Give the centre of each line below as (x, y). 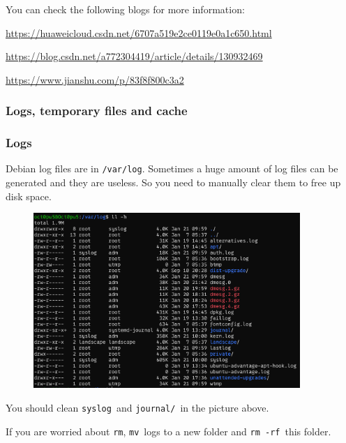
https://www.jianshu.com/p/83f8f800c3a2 (95, 79)
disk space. (29, 196)
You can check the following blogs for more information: (125, 9)
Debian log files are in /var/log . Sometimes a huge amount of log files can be (172, 168)
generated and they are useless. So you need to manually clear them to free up (173, 182)
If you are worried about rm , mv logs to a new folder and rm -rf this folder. (168, 431)
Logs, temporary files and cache (97, 111)
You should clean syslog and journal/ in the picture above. (137, 407)
